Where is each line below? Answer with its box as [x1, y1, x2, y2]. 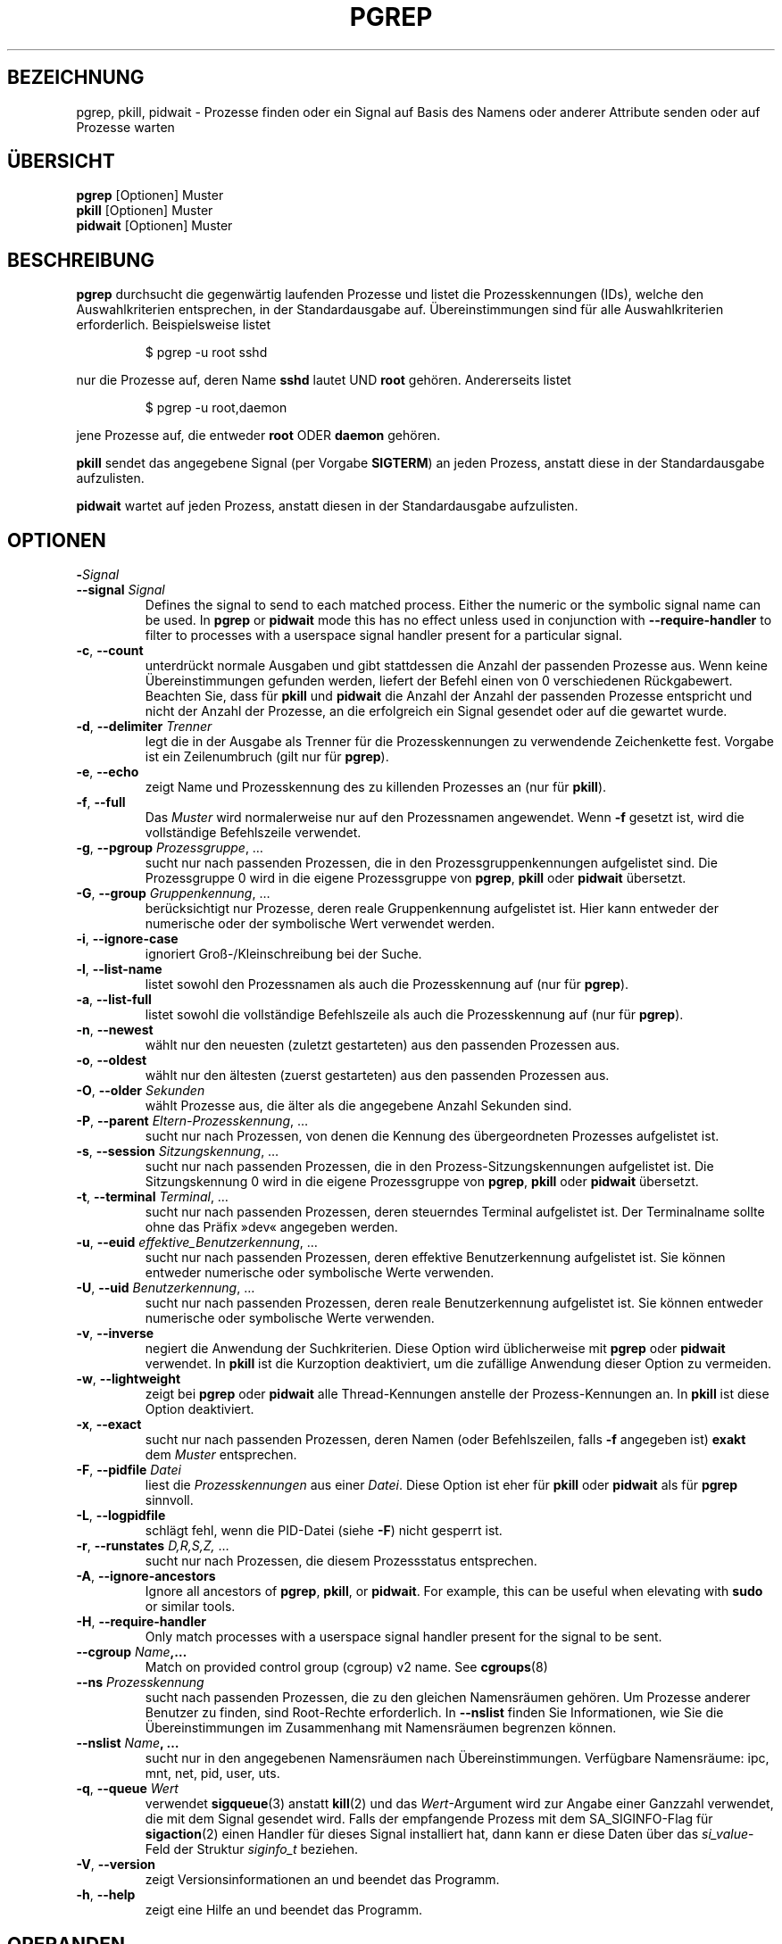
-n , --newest [76, 1022, 154, 1038]
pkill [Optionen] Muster [76, 203, 213, 219]
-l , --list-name [76, 961, 162, 977]
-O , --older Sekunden [76, 1083, 205, 1099]
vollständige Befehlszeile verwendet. [145, 825, 362, 841]
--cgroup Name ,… [76, 1644, 187, 1660]
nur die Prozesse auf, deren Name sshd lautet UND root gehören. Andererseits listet [76, 372, 571, 388]
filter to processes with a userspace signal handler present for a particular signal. [145, 627, 623, 644]
